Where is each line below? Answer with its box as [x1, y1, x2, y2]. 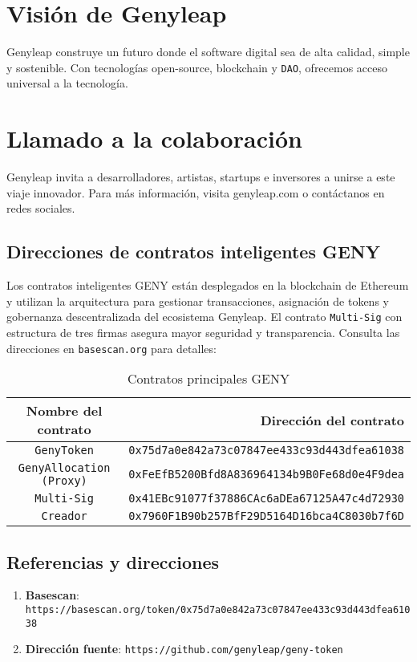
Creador [41, 510, 87, 523]
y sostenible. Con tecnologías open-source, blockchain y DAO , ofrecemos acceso [6, 59, 388, 75]
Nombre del [26, 401, 103, 420]
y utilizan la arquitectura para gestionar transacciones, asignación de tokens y [6, 292, 389, 309]
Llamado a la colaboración [6, 122, 302, 155]
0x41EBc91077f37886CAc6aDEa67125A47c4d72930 [128, 492, 404, 506]
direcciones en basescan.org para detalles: [6, 339, 217, 356]
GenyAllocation [18, 461, 111, 475]
